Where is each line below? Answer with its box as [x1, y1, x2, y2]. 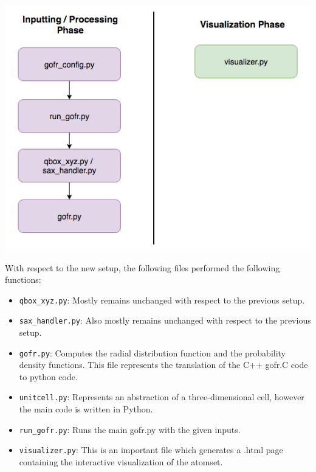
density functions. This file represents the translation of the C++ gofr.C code [19, 358, 308, 371]
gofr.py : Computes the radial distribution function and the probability [19, 346, 286, 359]
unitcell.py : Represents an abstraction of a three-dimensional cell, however [19, 390, 304, 403]
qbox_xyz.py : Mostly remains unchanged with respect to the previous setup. [19, 293, 305, 306]
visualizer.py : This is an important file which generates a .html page [19, 443, 283, 456]
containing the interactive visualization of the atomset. [19, 456, 223, 468]
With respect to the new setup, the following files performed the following [5, 261, 280, 274]
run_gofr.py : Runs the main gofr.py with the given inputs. [19, 423, 241, 436]
